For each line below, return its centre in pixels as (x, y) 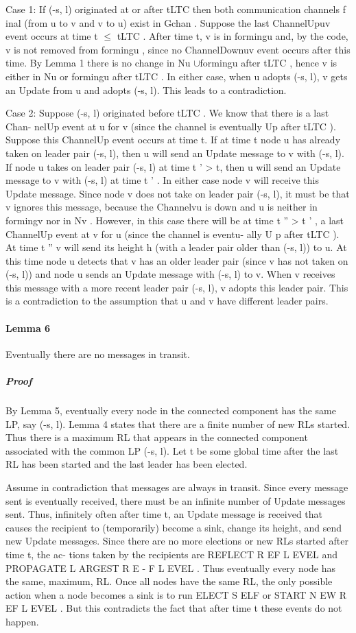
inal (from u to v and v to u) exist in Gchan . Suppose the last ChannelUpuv (168, 22)
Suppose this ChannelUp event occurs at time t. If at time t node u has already (173, 140)
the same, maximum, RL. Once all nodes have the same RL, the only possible (169, 581)
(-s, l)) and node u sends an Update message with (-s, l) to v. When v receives (170, 274)
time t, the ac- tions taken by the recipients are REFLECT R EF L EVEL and (171, 554)
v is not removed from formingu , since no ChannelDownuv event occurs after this (178, 49)
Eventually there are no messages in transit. (98, 354)
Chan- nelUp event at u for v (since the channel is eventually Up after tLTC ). (171, 126)
